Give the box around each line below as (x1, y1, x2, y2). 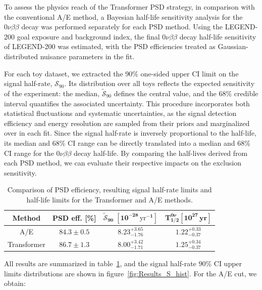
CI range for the (4, 147, 54, 158)
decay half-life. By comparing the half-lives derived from (73, 147, 248, 158)
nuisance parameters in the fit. (40, 51, 135, 61)
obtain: (4, 278, 26, 288)
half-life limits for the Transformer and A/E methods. (26, 194, 193, 204)
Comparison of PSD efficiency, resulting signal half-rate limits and (7, 184, 212, 195)
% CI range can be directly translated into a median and (59, 137, 235, 148)
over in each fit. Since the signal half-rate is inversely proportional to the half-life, (4, 128, 256, 138)
